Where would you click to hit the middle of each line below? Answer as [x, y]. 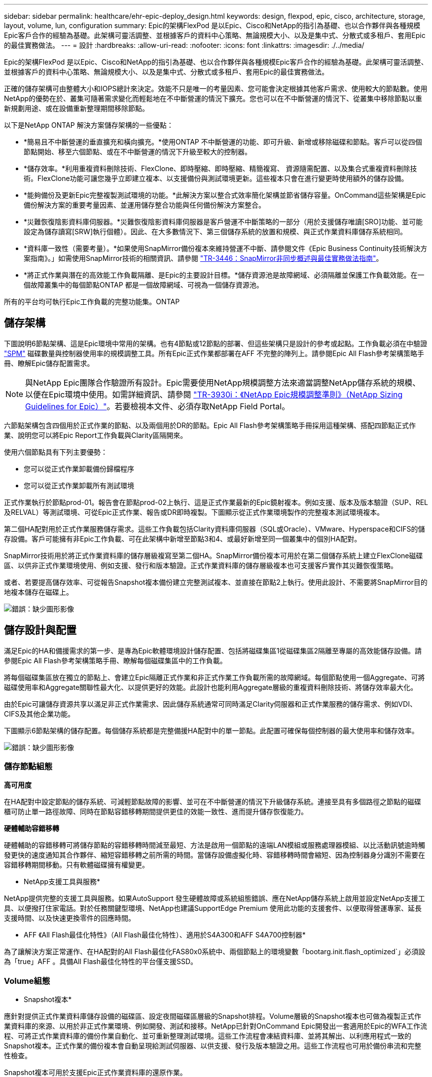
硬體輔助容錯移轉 [32, 828]
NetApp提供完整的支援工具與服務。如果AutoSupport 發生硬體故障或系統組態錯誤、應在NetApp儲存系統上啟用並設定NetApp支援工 [215, 898]
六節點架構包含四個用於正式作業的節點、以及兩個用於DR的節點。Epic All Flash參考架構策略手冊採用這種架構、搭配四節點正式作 [210, 425]
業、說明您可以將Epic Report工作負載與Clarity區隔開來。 [96, 435]
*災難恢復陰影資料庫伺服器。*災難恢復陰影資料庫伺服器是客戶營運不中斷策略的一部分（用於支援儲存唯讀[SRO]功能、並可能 [223, 222]
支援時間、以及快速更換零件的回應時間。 [70, 918]
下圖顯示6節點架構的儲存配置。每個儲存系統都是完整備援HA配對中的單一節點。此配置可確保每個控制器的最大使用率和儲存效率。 [211, 730]
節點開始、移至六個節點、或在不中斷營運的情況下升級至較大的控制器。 [138, 152]
